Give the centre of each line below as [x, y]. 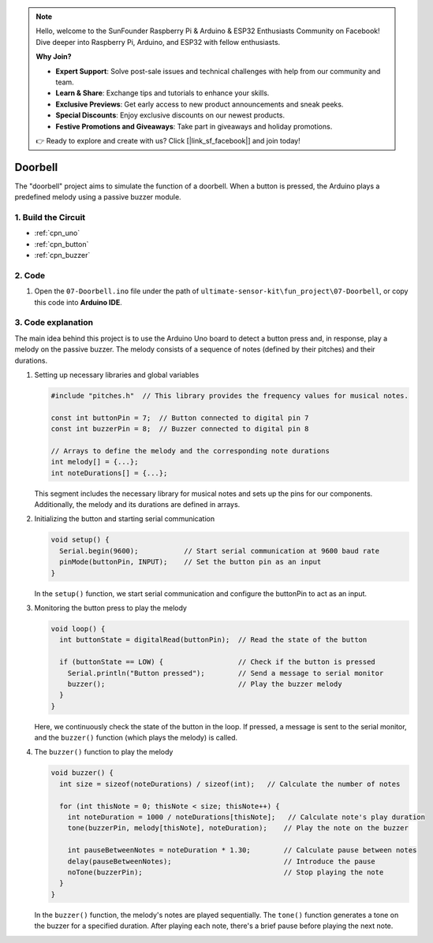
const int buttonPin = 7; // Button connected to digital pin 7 [180, 417]
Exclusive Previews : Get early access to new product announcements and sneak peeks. [200, 104]
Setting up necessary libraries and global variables [117, 375]
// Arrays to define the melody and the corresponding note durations [190, 451]
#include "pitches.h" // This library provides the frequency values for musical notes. [230, 395]
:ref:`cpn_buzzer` [62, 255]
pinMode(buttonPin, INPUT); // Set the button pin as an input [190, 562]
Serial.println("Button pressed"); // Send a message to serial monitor [226, 673]
